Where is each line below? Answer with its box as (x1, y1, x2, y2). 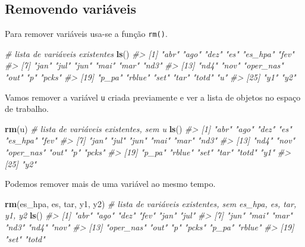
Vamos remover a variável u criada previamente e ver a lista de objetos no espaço (5, 90, 301, 103)
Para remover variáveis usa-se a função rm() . (5, 27, 168, 40)
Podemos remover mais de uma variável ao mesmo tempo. (5, 177, 216, 190)
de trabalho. (5, 102, 49, 115)
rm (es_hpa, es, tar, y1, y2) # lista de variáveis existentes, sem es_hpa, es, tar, (5, 197, 297, 210)
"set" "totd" (5, 232, 45, 245)
